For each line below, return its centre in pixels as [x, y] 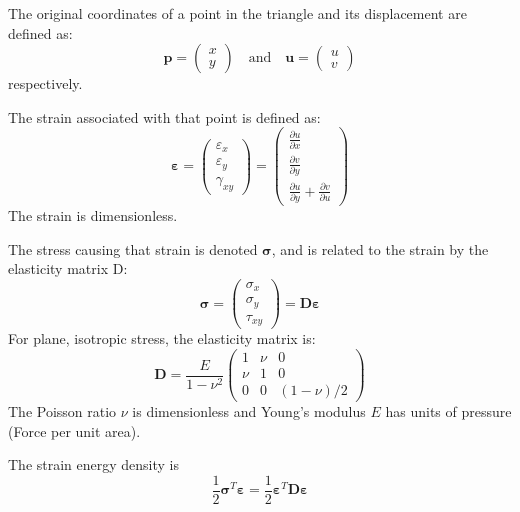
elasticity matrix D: [68, 268]
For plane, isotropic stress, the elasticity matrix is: [162, 338]
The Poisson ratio [62, 411]
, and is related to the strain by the [380, 248]
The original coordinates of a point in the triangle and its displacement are [237, 13]
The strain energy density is [94, 464]
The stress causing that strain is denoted [133, 248]
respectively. [45, 83]
